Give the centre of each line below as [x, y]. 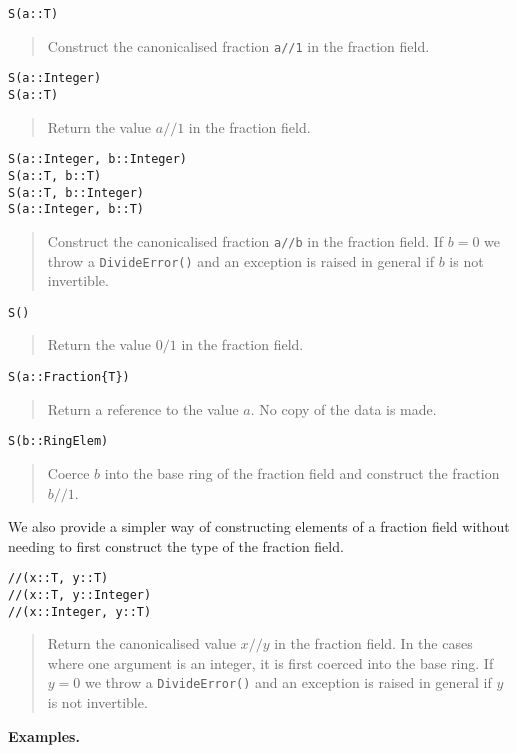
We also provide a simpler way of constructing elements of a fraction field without [259, 526]
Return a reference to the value [143, 408]
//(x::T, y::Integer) [80, 594]
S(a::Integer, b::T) [76, 209]
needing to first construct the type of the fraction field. [176, 545]
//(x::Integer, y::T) [80, 611]
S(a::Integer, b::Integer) [97, 159]
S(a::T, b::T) [55, 175]
